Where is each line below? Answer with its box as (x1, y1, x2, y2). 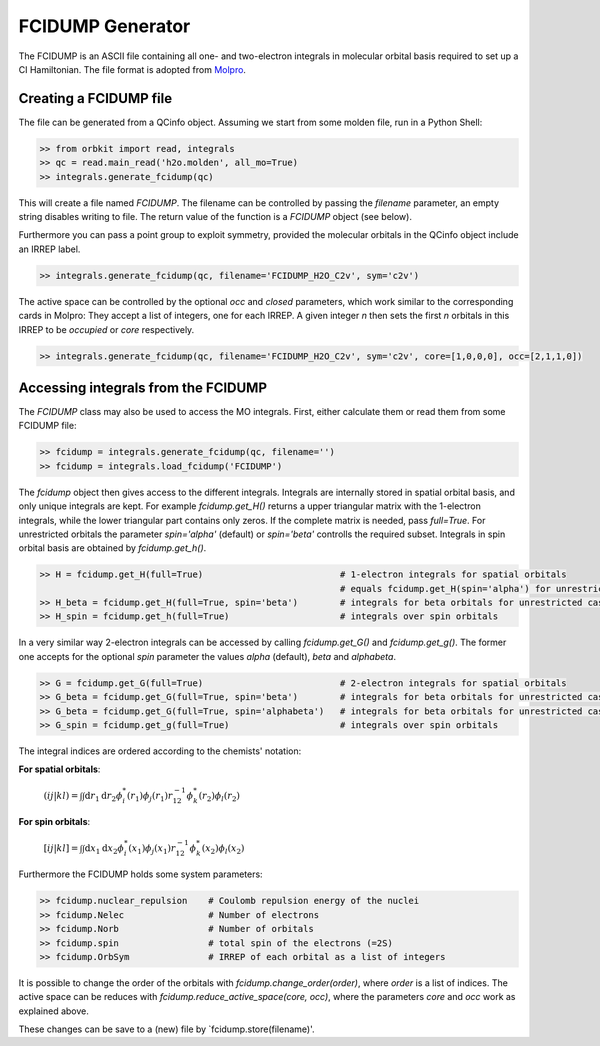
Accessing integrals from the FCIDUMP (18, 379, 268, 396)
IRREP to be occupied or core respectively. (18, 323, 195, 335)
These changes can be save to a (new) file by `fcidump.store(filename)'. (18, 1023, 315, 1035)
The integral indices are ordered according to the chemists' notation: (18, 745, 302, 757)
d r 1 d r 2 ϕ (84, 790, 123, 804)
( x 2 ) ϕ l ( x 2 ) (201, 842, 245, 856)
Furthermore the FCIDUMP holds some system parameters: (18, 868, 264, 880)
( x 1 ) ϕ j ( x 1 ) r (128, 842, 177, 856)
